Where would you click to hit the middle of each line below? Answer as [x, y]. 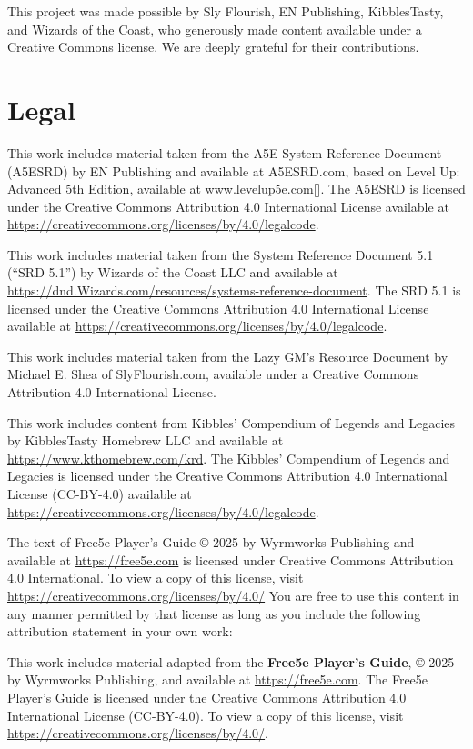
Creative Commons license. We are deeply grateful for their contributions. [213, 47]
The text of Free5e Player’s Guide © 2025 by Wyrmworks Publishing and [211, 542]
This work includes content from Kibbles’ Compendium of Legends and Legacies [231, 422]
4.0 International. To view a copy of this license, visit [156, 578]
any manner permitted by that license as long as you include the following [214, 613]
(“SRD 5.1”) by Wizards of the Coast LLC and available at [173, 272]
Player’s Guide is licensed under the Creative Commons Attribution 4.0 [207, 697]
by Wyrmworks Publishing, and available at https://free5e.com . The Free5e [218, 679]
